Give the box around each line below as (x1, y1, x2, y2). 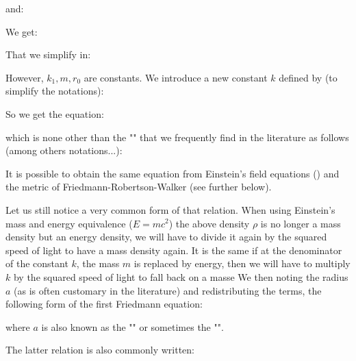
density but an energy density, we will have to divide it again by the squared (5, 229, 327, 244)
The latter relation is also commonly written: (5, 343, 194, 357)
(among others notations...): (5, 143, 123, 158)
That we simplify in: (5, 47, 91, 62)
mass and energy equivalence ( (5, 216, 133, 230)
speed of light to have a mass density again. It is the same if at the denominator (5, 242, 342, 257)
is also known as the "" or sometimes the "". (41, 319, 224, 334)
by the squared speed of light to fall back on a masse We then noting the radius (13, 269, 348, 284)
